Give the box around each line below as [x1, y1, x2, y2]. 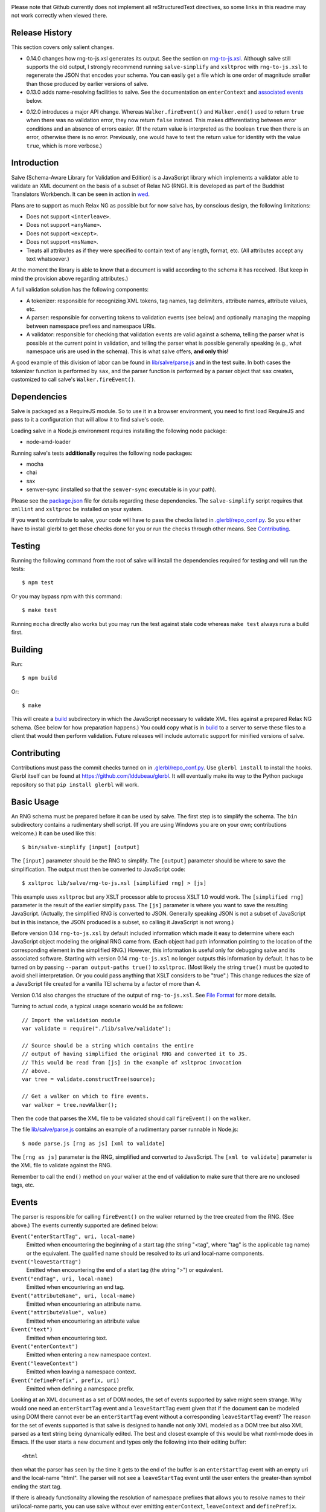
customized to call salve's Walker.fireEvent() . [11, 376, 136, 383]
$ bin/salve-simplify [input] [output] [22, 844, 140, 850]
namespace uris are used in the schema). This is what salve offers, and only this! [26, 348, 229, 355]
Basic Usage [11, 797, 59, 807]
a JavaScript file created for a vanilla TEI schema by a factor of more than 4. [11, 980, 201, 988]
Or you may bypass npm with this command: [11, 593, 123, 600]
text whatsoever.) [26, 255, 69, 262]
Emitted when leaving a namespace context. [26, 1368, 137, 1375]
